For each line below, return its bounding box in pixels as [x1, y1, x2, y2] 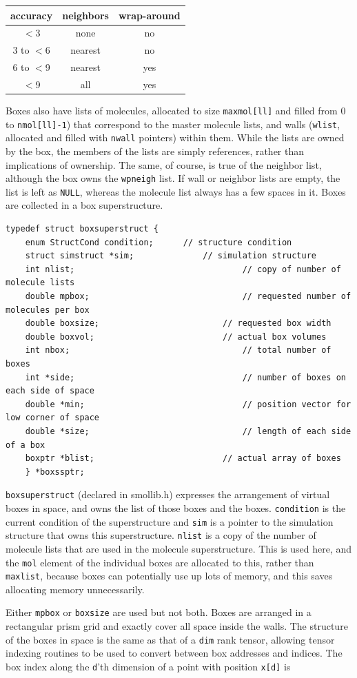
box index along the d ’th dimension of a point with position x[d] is [6, 659, 291, 673]
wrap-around [118, 8, 181, 22]
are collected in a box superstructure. [6, 198, 163, 212]
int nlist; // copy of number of [25, 264, 341, 274]
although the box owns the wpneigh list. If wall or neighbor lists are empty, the [6, 171, 340, 185]
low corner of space [6, 413, 100, 423]
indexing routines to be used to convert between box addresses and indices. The [6, 646, 343, 660]
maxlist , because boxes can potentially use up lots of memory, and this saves [6, 568, 333, 583]
